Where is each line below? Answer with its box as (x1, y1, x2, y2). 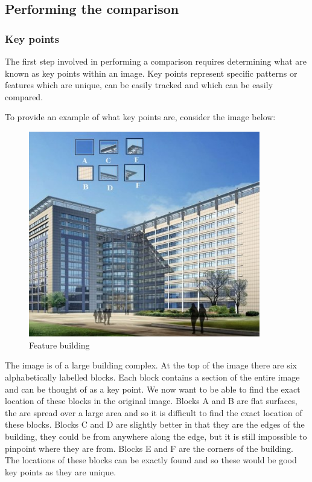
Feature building (29, 338, 90, 351)
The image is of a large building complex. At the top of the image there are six (5, 359, 298, 371)
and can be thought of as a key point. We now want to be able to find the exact (5, 382, 301, 395)
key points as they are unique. (5, 465, 116, 478)
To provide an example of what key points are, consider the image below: (5, 111, 276, 123)
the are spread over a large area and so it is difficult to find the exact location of (5, 406, 302, 419)
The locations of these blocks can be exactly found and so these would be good (5, 454, 297, 466)
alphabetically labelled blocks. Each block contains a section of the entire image (5, 370, 300, 383)
